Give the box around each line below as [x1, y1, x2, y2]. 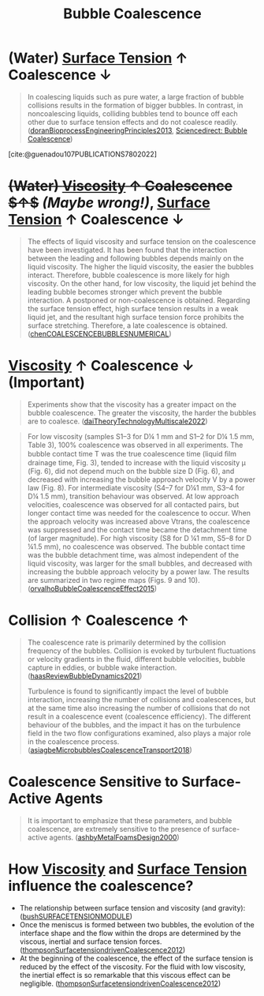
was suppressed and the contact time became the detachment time [27, 524, 247, 534]
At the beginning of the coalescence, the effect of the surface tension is [19, 953, 254, 963]
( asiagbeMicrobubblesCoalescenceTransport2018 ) [27, 745, 193, 754]
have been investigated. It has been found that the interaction [27, 245, 228, 254]
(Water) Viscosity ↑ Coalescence [8, 177, 233, 195]
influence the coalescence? [8, 877, 194, 895]
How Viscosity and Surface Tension [8, 860, 247, 878]
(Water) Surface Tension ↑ [8, 49, 188, 67]
